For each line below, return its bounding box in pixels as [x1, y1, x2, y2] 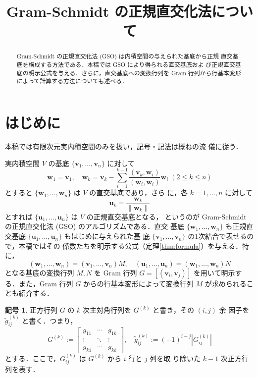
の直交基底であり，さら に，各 [89, 187, 188, 198]
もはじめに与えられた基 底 [64, 231, 150, 241]
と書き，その [153, 305, 194, 315]
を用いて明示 [193, 267, 235, 277]
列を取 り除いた [150, 353, 201, 363]
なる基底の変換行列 [11, 267, 74, 277]
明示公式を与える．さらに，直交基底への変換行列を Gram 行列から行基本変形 [28, 68, 241, 77]
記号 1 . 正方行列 [5, 305, 57, 315]
